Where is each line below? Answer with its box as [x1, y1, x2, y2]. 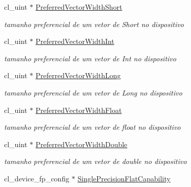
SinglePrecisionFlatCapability [77, 173, 171, 183]
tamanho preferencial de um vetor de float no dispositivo [4, 122, 181, 132]
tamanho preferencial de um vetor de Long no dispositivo [4, 87, 182, 98]
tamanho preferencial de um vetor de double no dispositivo [4, 156, 187, 167]
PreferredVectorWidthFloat [35, 104, 122, 115]
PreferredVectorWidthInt [35, 36, 115, 46]
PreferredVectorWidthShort [35, 2, 122, 12]
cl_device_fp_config [4, 173, 70, 183]
